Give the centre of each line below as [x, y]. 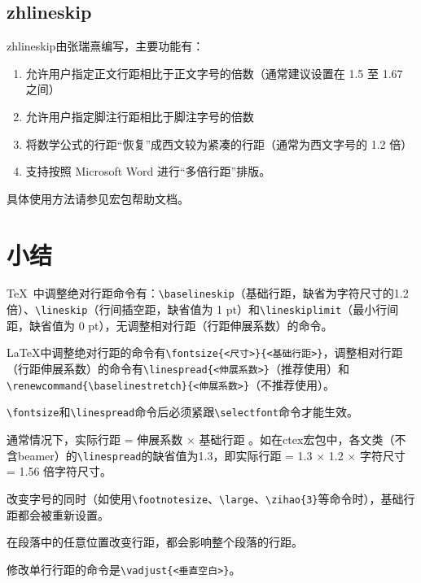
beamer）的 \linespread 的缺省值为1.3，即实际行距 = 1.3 [165, 455]
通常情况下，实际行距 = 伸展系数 [95, 439]
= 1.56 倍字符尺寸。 [59, 471]
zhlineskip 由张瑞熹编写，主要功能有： [105, 46]
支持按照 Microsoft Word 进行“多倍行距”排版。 [148, 171]
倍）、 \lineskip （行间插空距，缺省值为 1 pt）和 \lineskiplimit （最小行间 [203, 309]
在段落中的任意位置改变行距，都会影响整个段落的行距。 [155, 542]
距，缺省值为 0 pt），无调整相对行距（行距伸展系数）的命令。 [170, 325]
